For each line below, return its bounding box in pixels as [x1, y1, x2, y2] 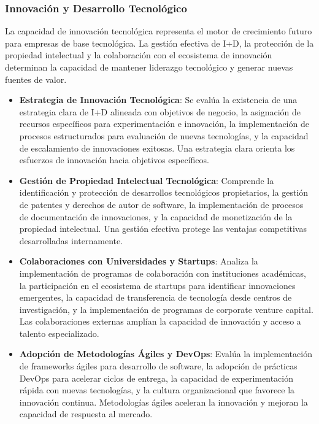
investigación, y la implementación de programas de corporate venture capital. [19, 303, 313, 315]
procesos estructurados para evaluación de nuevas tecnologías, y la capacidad [19, 129, 309, 142]
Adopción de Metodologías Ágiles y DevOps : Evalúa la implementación [19, 347, 312, 360]
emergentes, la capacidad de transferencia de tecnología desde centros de [19, 291, 292, 304]
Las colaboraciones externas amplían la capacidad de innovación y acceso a [19, 315, 301, 328]
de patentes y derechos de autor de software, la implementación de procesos [19, 198, 304, 210]
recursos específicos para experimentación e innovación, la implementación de [19, 117, 309, 130]
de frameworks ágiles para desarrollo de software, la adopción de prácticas [19, 360, 298, 372]
